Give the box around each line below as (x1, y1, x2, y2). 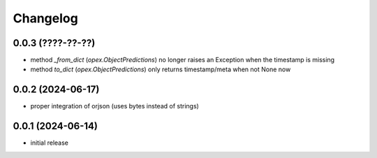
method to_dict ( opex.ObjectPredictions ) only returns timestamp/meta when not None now (30, 65, 291, 73)
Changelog (13, 10, 78, 26)
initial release (30, 138, 69, 147)
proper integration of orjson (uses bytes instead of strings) (30, 102, 199, 110)
